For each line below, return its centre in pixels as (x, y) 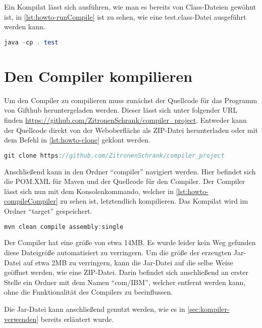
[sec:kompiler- (208, 309)
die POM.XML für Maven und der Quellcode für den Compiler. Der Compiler (125, 181)
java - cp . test (31, 42)
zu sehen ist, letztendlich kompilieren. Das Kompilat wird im (154, 201)
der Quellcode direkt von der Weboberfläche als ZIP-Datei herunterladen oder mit (131, 130)
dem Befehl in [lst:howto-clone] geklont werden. (77, 140)
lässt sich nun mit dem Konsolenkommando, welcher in (89, 191)
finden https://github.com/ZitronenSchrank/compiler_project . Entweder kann (125, 120)
